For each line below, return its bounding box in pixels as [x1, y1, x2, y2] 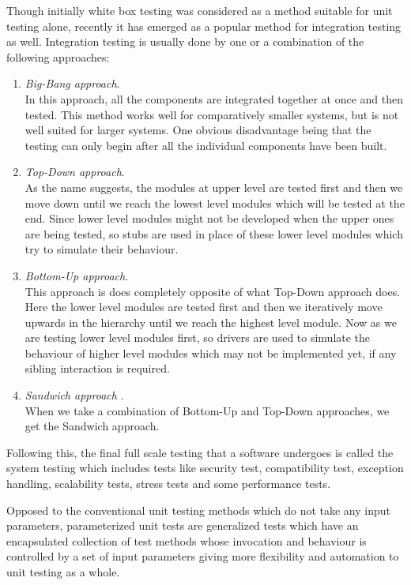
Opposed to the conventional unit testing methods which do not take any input [6, 501, 390, 518]
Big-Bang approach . [25, 75, 120, 92]
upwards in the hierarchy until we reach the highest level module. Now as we [25, 313, 397, 330]
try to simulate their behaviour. [25, 241, 179, 257]
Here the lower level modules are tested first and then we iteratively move [25, 298, 383, 315]
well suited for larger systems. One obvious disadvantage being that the [25, 122, 371, 138]
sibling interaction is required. [25, 360, 170, 377]
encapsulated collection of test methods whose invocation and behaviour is [6, 532, 367, 549]
